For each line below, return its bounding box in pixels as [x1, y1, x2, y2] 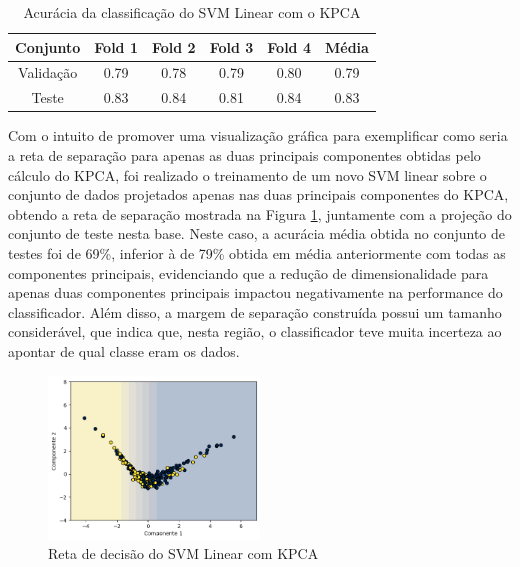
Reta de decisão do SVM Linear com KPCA [48, 543, 319, 564]
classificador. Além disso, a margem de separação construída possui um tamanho [8, 301, 502, 322]
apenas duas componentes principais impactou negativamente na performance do [8, 282, 503, 303]
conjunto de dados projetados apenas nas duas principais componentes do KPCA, [8, 184, 509, 205]
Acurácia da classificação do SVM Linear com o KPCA [23, 2, 361, 22]
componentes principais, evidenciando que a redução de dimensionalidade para [8, 262, 489, 283]
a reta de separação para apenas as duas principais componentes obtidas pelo [8, 144, 481, 165]
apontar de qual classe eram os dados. [8, 340, 240, 361]
